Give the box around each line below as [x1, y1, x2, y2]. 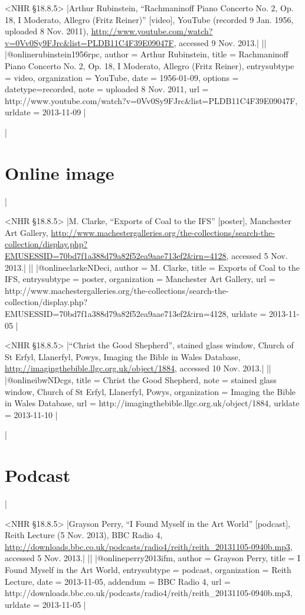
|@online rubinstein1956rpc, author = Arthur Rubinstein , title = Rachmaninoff [5, 48, 288, 60]
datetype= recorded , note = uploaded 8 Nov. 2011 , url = [5, 83, 209, 95]
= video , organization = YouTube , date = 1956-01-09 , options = [5, 71, 239, 83]
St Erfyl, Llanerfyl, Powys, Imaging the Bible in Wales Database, [5, 350, 241, 362]
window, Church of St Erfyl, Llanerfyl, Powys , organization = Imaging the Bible [5, 385, 296, 397]
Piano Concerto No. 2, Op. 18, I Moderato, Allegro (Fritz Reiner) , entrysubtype [5, 59, 294, 72]
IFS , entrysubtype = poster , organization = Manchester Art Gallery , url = [5, 273, 276, 285]
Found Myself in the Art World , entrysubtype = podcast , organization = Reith [5, 564, 291, 576]
